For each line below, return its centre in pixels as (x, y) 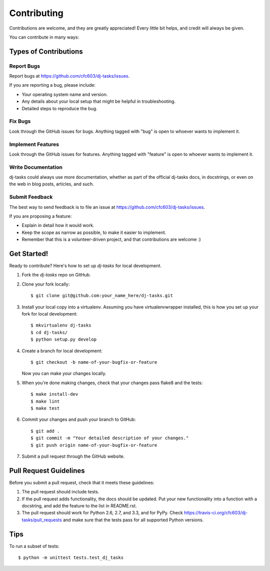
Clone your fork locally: (46, 284)
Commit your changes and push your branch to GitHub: (79, 419)
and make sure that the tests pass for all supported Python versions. (133, 520)
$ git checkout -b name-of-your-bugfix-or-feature (94, 362)
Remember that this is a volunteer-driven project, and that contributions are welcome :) (111, 239)
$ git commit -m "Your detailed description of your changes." (110, 438)
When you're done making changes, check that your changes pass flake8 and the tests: (112, 383)
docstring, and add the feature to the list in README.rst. (79, 505)
